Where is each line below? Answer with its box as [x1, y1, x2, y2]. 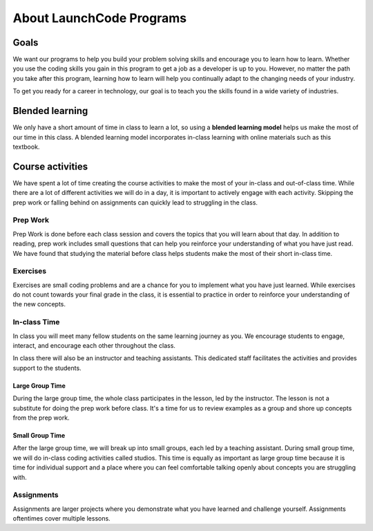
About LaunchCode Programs [12, 10, 186, 26]
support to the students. [12, 364, 82, 372]
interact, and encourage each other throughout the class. [12, 341, 176, 349]
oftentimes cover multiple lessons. [12, 514, 111, 523]
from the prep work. [12, 413, 70, 422]
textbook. [12, 142, 40, 151]
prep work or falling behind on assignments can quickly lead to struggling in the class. [12, 198, 258, 207]
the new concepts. [12, 300, 66, 308]
